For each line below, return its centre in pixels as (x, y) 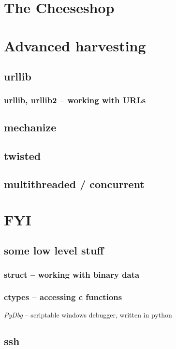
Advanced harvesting (75, 45)
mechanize (30, 127)
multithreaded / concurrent (74, 184)
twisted (22, 155)
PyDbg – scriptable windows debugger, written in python (88, 314)
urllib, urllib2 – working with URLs (75, 100)
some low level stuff (54, 250)
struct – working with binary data (72, 274)
